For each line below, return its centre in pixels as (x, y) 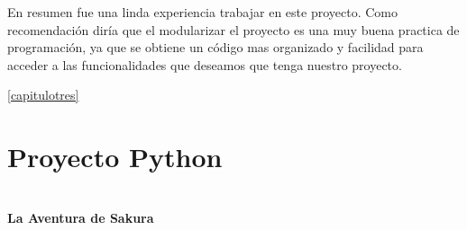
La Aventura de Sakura (81, 217)
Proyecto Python (115, 157)
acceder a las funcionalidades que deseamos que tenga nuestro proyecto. (205, 64)
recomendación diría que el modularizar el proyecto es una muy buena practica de (233, 29)
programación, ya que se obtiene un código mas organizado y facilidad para (215, 47)
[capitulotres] (43, 95)
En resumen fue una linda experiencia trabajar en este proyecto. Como (202, 12)
